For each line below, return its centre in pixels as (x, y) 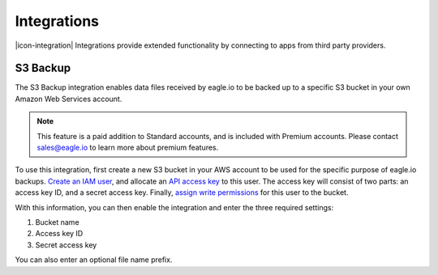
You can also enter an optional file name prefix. (94, 260)
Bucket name (58, 222)
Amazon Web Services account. (69, 99)
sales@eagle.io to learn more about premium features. (128, 148)
